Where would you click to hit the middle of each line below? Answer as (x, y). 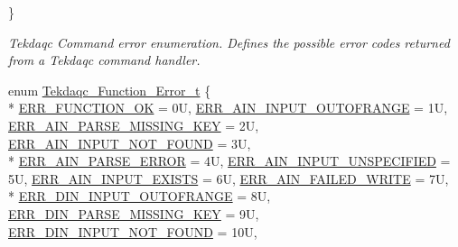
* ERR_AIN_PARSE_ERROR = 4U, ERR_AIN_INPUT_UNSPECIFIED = (229, 161)
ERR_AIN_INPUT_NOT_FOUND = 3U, (130, 143)
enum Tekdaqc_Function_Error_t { (110, 90)
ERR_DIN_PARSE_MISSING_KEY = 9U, (134, 213)
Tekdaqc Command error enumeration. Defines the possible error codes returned (229, 42)
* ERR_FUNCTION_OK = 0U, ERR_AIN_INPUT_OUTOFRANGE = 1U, (228, 108)
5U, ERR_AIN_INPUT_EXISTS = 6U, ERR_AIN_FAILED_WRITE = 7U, (229, 178)
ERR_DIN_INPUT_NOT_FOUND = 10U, (133, 231)
